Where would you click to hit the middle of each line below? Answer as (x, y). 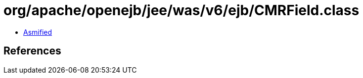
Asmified (38, 32)
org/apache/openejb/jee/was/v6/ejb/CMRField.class (181, 10)
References (32, 51)
